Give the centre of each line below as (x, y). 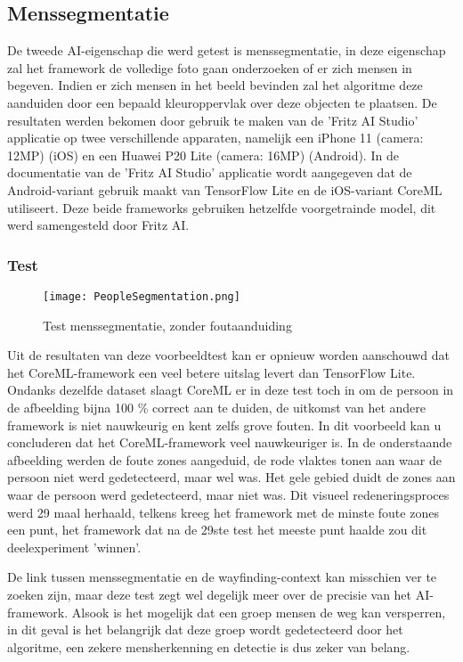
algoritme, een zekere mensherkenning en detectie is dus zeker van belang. (209, 646)
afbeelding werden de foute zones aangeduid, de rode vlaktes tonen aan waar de (224, 459)
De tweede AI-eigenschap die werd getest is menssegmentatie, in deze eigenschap (227, 50)
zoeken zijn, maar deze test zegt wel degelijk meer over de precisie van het (210, 594)
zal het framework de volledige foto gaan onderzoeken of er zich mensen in (210, 67)
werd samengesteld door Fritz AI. (98, 225)
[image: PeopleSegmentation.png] (142, 296)
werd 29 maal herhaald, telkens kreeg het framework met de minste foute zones (223, 512)
